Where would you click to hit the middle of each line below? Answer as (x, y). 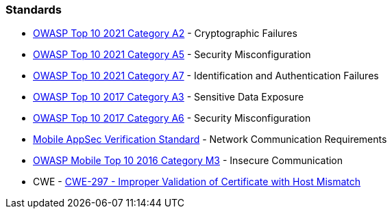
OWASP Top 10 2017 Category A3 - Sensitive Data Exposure (169, 97)
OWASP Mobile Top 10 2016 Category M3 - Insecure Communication (188, 161)
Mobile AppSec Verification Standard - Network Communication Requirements (210, 139)
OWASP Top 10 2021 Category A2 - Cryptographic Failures (165, 34)
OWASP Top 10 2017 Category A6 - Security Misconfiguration (172, 118)
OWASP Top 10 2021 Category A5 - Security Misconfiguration (172, 55)
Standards (34, 10)
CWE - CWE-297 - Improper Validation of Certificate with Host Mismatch (197, 182)
